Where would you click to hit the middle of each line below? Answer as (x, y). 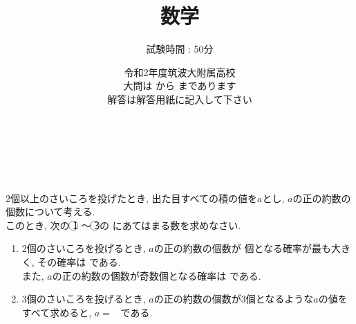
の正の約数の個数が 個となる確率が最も (243, 248)
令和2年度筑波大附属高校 (180, 72)
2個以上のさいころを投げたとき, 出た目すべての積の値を (132, 198)
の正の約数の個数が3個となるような (234, 299)
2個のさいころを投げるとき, (84, 248)
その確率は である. (79, 262)
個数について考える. (50, 211)
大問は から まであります (180, 85)
